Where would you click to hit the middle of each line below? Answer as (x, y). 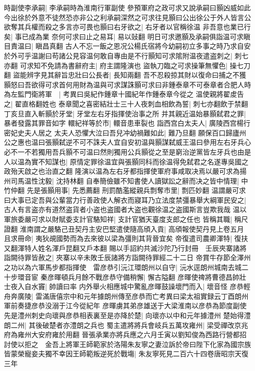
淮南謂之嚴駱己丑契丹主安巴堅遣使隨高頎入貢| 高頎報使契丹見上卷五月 (132, 228)
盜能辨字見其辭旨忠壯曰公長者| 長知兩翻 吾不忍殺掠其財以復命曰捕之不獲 (129, 75)
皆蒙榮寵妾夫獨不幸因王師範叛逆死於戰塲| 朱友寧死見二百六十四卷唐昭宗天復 (126, 354)
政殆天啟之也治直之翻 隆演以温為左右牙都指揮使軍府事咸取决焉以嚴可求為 (122, 171)
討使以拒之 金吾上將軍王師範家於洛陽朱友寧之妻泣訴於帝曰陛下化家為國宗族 (127, 344)
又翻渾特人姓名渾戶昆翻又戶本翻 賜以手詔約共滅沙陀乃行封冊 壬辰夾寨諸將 (125, 248)
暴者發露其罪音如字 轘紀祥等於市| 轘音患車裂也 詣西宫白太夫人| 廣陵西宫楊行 (127, 123)
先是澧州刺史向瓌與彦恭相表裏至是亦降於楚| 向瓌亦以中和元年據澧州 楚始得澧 (127, 315)
